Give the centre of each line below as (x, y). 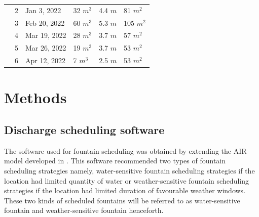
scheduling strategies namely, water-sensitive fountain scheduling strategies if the (129, 170)
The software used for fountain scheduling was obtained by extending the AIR (125, 150)
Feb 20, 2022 (45, 23)
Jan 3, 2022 (43, 10)
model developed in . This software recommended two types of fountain (115, 161)
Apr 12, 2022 (45, 60)
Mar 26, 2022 (46, 48)
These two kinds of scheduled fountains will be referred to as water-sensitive (122, 200)
